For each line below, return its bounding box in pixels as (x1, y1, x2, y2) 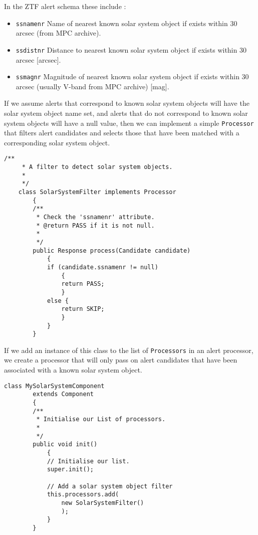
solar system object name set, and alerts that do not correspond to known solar (4, 107, 248, 118)
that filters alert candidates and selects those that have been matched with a (4, 127, 239, 138)
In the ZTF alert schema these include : (4, 1, 126, 11)
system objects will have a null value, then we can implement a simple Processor (4, 117, 254, 128)
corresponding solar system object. (4, 137, 110, 147)
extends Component (33, 391, 94, 398)
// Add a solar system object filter (47, 482, 173, 490)
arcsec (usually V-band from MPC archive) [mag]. (16, 81, 169, 91)
